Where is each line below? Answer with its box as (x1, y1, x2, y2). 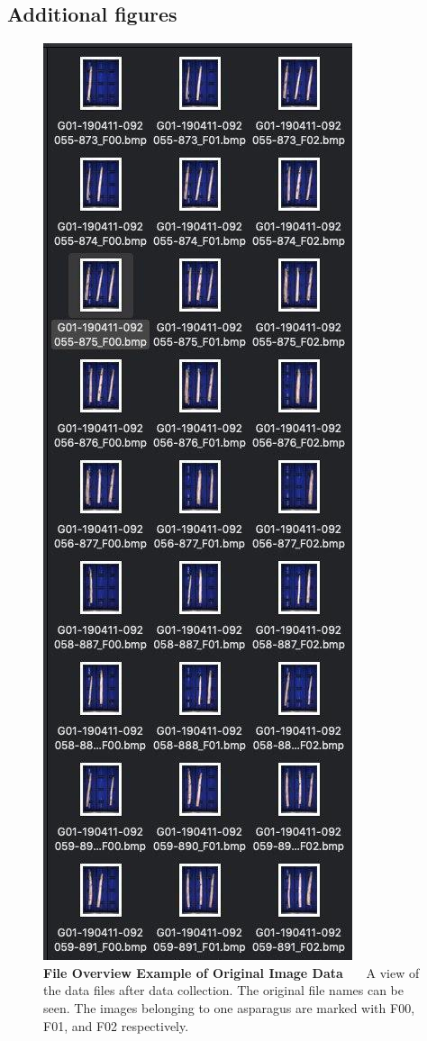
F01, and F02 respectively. (43, 1016, 189, 1035)
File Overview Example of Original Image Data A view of (43, 963, 420, 982)
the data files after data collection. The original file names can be (43, 981, 404, 1000)
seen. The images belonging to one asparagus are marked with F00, (43, 998, 415, 1017)
